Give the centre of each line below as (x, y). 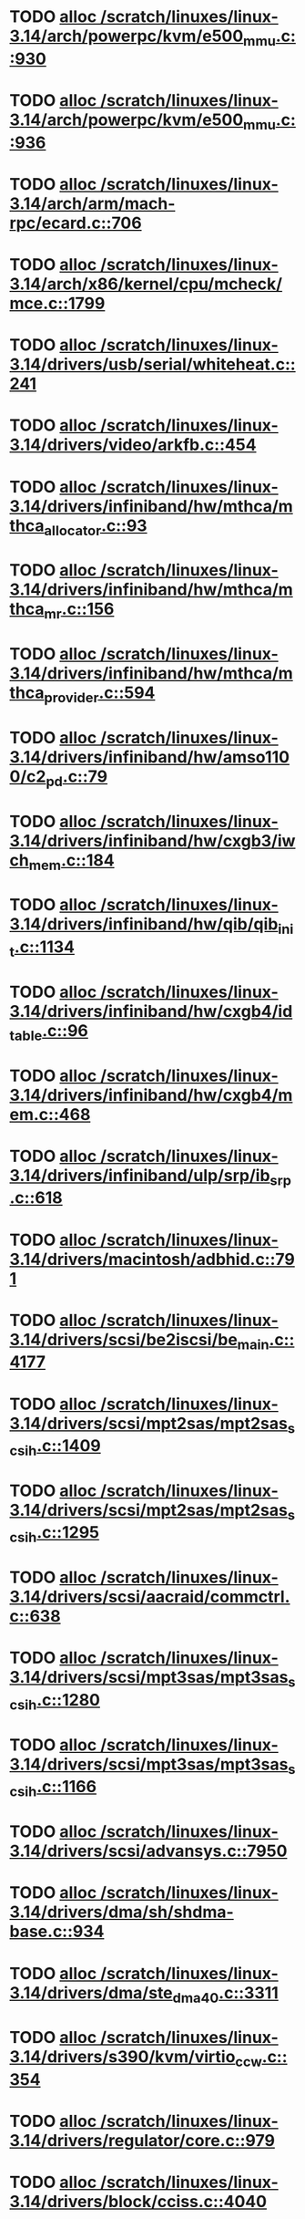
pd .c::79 (76, 778)
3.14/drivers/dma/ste (91, 1992)
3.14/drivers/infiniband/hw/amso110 (149, 757)
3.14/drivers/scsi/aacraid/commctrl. (150, 1597)
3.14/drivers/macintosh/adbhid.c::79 (152, 1259)
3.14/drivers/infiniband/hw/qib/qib (144, 924)
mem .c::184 (72, 862)
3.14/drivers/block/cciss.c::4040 (138, 2202)
